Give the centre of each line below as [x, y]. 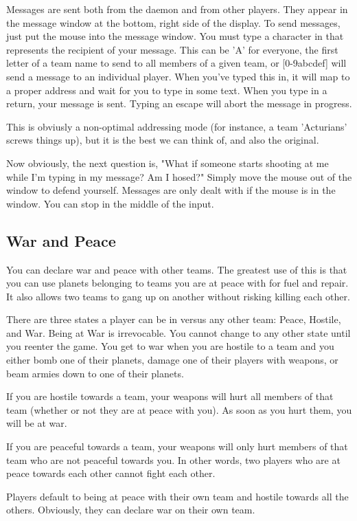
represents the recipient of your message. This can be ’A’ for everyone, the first [172, 49]
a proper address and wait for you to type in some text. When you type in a [167, 90]
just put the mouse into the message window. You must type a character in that [175, 36]
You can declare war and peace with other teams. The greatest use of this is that [177, 269]
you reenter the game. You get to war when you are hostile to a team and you [170, 346]
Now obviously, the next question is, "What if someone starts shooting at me [168, 163]
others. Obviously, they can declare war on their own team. [131, 510]
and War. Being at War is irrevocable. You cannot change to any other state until [178, 332]
